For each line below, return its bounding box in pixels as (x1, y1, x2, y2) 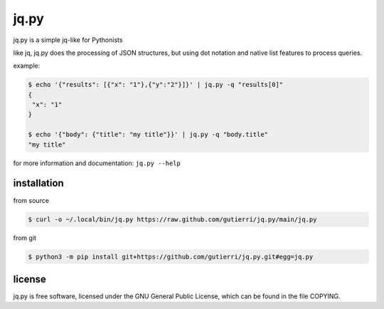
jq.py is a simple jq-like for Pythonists (13, 36, 123, 44)
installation (13, 177, 64, 189)
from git (13, 234, 37, 242)
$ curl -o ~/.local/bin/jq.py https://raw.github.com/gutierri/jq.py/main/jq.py (28, 215, 317, 224)
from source (13, 196, 50, 204)
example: (13, 61, 41, 70)
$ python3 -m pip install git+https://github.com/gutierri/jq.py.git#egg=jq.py (28, 253, 314, 261)
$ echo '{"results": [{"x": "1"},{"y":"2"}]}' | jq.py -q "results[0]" (28, 80, 284, 89)
